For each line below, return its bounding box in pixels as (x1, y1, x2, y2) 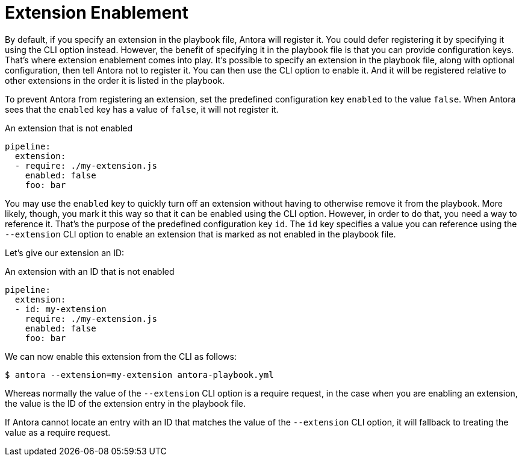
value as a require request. (5, 427, 111, 437)
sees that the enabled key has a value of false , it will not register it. (5, 104, 279, 114)
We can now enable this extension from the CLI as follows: (5, 351, 237, 362)
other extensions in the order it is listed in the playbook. (5, 75, 225, 86)
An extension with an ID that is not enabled (5, 266, 175, 277)
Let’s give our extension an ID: (5, 247, 125, 258)
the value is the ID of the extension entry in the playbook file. (5, 398, 246, 409)
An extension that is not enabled (5, 122, 133, 133)
